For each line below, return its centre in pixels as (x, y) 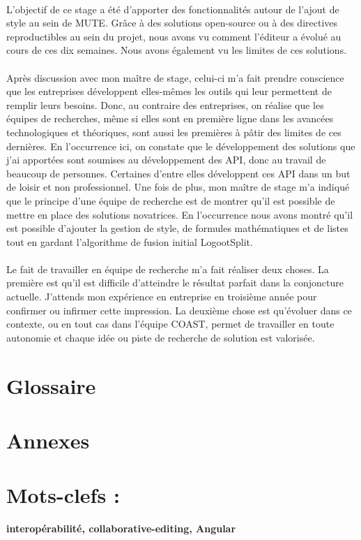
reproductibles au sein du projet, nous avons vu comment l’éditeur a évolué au (174, 36)
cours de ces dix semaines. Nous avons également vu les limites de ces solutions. (177, 50)
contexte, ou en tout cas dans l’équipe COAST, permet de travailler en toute (170, 324)
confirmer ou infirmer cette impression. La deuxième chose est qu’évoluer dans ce (179, 310)
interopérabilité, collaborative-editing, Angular (121, 528)
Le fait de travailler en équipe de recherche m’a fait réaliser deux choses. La (168, 269)
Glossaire (51, 385)
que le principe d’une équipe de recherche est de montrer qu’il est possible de (171, 200)
